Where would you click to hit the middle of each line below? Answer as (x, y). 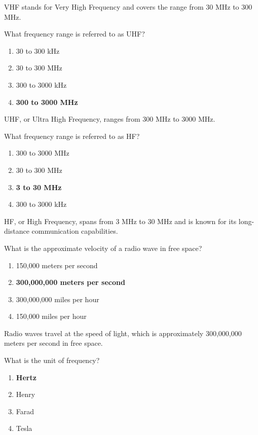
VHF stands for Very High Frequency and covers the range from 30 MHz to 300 (128, 7)
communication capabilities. (75, 231)
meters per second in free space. (53, 343)
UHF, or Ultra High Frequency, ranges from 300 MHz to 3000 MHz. (110, 119)
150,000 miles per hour (51, 316)
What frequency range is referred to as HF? (72, 136)
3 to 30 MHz (39, 187)
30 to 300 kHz (38, 50)
